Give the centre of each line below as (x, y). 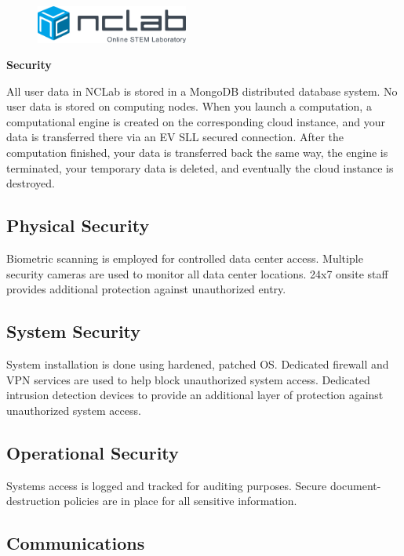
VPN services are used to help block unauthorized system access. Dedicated (188, 379)
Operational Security (93, 452)
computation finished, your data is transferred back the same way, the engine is (197, 153)
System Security (74, 331)
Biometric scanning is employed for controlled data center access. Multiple (185, 258)
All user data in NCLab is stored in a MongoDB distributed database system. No (202, 91)
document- (355, 485)
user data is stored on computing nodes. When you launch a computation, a (189, 106)
